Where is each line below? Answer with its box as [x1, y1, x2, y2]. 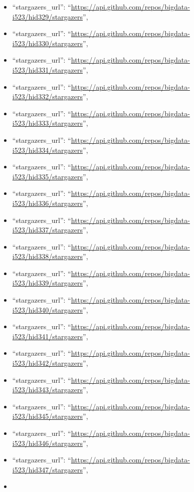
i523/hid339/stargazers [12, 278, 83, 288]
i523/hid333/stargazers [12, 118, 83, 128]
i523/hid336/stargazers [12, 197, 83, 208]
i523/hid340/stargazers [12, 304, 83, 315]
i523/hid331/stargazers [12, 64, 83, 75]
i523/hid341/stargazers [12, 331, 83, 341]
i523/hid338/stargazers [12, 251, 83, 262]
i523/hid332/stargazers [12, 91, 83, 102]
